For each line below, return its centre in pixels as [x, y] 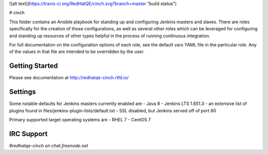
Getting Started [33, 66]
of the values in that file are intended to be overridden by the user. [77, 51]
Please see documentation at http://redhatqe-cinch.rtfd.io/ [69, 78]
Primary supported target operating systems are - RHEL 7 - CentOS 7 [80, 119]
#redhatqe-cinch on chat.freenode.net [49, 146]
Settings [23, 92]
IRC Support [29, 134]
